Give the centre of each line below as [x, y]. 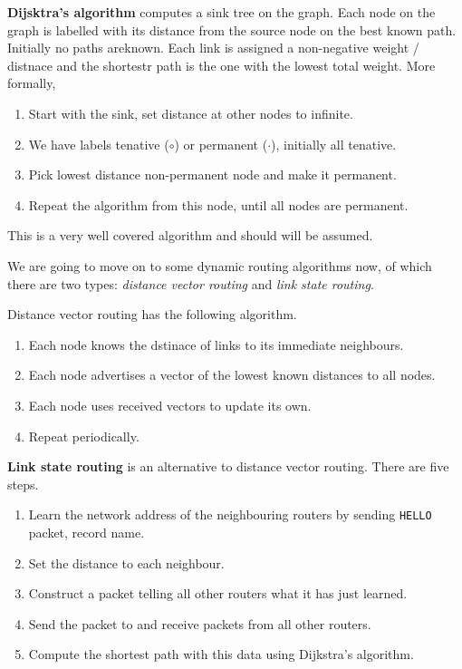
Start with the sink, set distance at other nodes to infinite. [191, 113]
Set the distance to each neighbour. [126, 562]
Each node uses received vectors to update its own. [170, 405]
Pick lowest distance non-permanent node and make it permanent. [212, 175]
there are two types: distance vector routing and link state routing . [191, 283]
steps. [23, 484]
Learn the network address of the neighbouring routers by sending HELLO [230, 514]
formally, [32, 83]
